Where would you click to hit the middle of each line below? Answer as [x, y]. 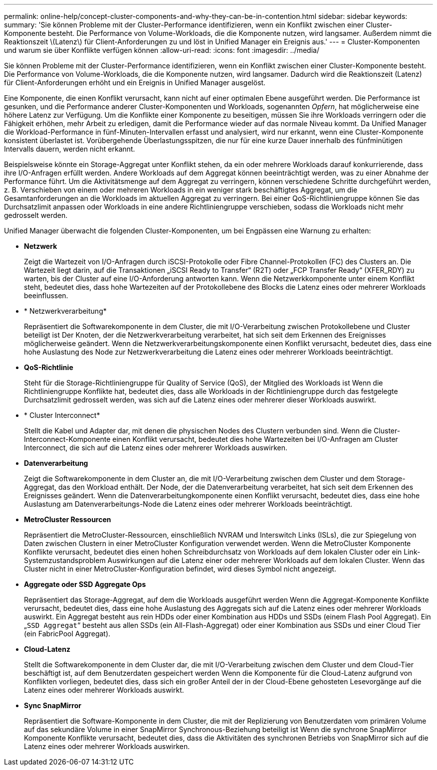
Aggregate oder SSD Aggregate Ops [85, 584]
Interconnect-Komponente [67, 439]
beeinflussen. [46, 295]
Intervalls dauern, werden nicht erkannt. [70, 149]
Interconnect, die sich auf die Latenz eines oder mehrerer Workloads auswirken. [156, 448]
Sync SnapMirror [53, 705]
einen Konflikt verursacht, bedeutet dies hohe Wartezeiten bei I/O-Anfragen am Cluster [255, 439]
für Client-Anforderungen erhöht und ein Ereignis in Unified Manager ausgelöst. [135, 83]
